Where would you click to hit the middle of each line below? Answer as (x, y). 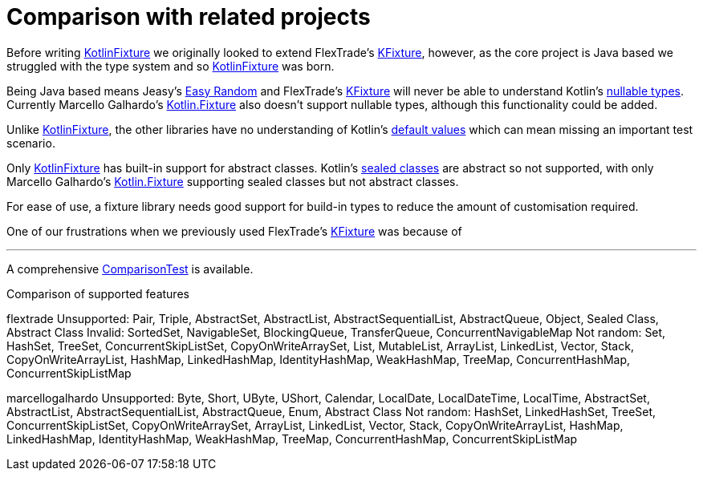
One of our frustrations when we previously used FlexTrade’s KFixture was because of (234, 231)
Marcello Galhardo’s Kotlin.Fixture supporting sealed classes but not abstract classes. (233, 181)
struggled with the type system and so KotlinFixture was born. (171, 66)
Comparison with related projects (189, 17)
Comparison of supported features (98, 293)
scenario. (31, 143)
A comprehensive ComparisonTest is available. (130, 269)
